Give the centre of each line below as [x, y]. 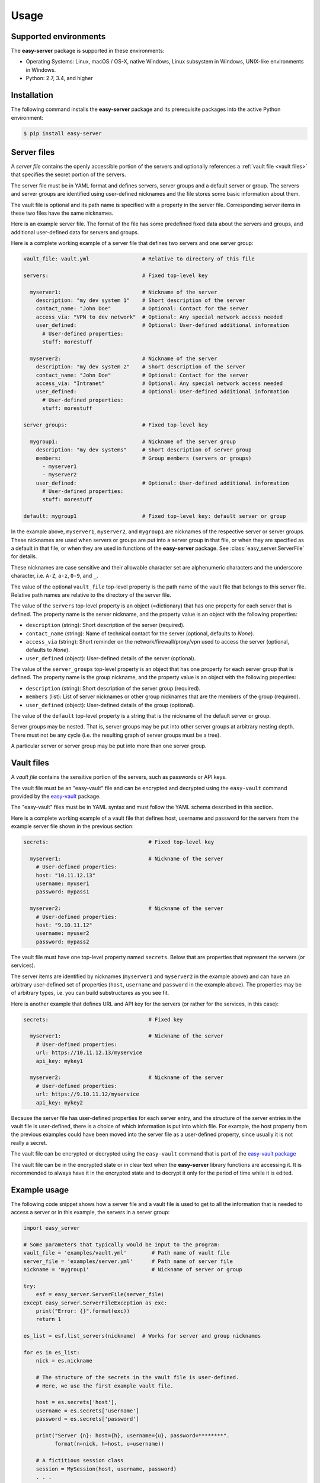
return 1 [49, 1319]
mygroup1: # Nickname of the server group [133, 441]
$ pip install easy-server [63, 133]
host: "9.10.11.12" [64, 925]
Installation [32, 95]
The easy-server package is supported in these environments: [88, 51]
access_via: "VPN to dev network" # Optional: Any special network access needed [159, 317]
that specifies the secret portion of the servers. [69, 174]
